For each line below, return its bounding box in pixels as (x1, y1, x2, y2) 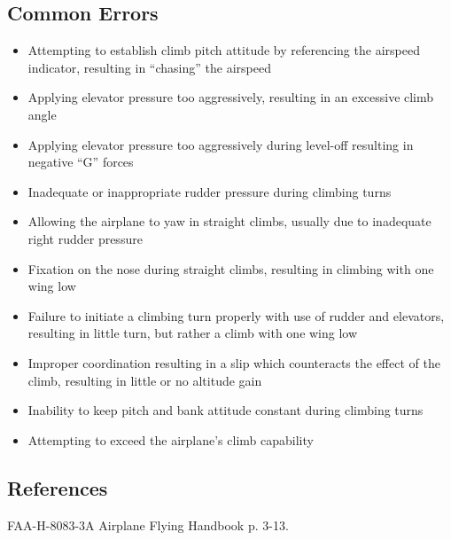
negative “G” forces (27, 153, 134, 171)
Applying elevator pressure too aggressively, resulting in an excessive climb (27, 88, 434, 106)
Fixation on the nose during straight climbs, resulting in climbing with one (27, 259, 434, 278)
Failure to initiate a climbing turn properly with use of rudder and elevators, (27, 306, 445, 325)
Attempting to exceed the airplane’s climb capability (27, 430, 314, 449)
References (7, 473, 108, 501)
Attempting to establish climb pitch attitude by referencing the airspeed (27, 41, 420, 59)
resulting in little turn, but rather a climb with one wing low (27, 324, 358, 342)
